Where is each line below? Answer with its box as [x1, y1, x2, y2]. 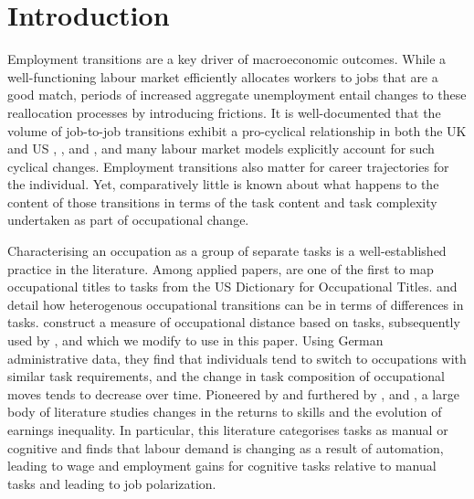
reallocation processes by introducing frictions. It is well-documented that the [7, 102, 441, 122]
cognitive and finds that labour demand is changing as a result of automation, [7, 438, 444, 457]
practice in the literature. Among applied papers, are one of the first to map [7, 259, 434, 278]
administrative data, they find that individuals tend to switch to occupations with [7, 348, 467, 367]
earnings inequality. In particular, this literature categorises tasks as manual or [7, 420, 448, 439]
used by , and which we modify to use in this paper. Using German [7, 331, 384, 350]
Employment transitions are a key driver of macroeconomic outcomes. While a [7, 49, 447, 69]
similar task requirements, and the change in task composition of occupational [7, 366, 445, 386]
